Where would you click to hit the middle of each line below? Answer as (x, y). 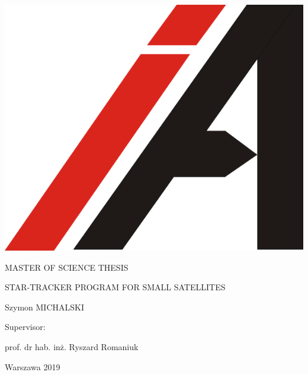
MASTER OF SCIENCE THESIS (67, 267)
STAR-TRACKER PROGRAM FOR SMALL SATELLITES (115, 287)
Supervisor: (25, 327)
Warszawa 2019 (33, 366)
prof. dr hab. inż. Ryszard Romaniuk (72, 346)
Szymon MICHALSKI (44, 307)
